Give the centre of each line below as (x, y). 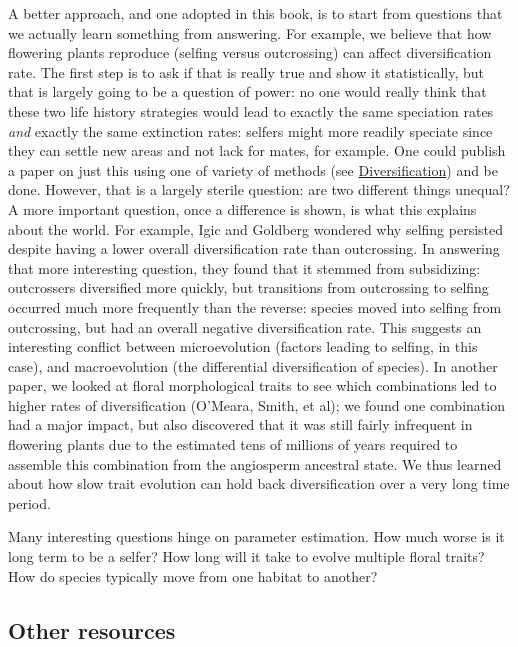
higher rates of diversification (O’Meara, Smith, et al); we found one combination (256, 404)
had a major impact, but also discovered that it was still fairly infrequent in (240, 424)
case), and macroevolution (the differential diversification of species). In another (253, 365)
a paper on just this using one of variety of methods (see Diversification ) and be (253, 169)
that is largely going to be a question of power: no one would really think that (247, 91)
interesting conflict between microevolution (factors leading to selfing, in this (243, 346)
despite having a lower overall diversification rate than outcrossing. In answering (254, 248)
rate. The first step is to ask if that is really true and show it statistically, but (246, 71)
